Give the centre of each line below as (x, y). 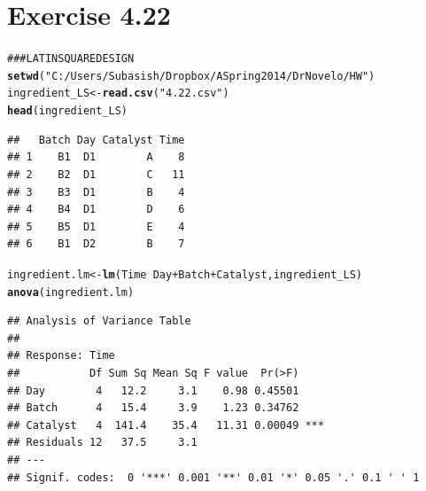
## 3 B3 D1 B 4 (96, 192)
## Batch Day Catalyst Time (96, 140)
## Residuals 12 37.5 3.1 (102, 443)
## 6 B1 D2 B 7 (96, 244)
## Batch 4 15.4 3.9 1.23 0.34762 (153, 408)
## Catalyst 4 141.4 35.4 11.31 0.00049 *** (166, 425)
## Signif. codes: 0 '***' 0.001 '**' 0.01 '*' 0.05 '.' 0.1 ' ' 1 (213, 477)
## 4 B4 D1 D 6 (96, 210)
